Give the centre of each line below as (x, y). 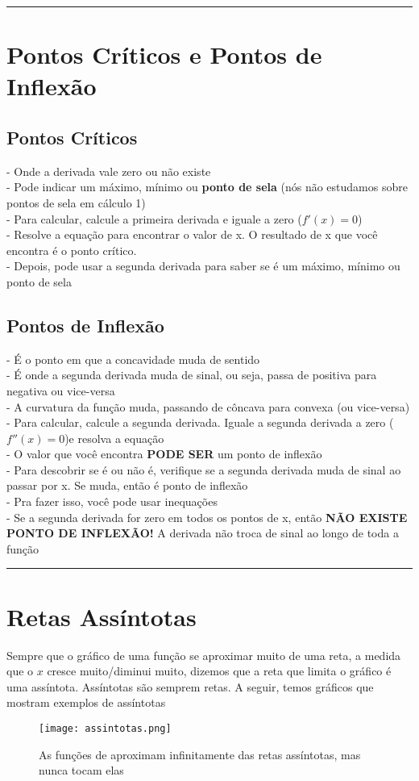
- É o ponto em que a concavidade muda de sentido (133, 359)
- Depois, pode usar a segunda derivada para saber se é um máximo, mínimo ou (203, 266)
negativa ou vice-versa (61, 390)
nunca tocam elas (81, 770)
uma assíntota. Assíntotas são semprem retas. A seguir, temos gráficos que (190, 686)
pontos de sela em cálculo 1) (76, 202)
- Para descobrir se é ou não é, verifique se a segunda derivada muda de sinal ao (204, 469)
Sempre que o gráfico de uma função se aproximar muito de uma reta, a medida (204, 655)
